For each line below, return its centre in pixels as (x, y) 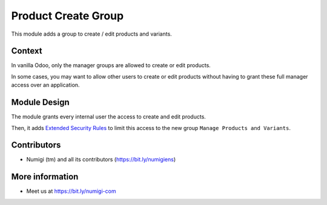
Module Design (40, 102)
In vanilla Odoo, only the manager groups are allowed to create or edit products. (111, 65)
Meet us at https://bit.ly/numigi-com (71, 191)
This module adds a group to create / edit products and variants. (91, 34)
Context (27, 51)
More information (45, 177)
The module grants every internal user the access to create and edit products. (108, 117)
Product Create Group (68, 16)
